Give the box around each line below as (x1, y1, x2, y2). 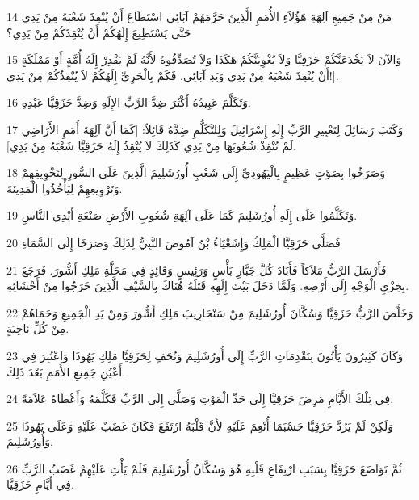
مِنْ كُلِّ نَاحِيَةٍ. (6, 320, 69, 337)
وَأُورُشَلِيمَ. (6, 433, 53, 450)
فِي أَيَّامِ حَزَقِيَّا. (6, 476, 74, 493)
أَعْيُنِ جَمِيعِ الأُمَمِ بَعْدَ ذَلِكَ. (6, 363, 126, 380)
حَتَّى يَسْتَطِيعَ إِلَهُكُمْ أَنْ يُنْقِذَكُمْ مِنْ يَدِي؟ (6, 23, 191, 40)
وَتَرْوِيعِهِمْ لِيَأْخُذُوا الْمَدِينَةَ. (6, 179, 123, 196)
